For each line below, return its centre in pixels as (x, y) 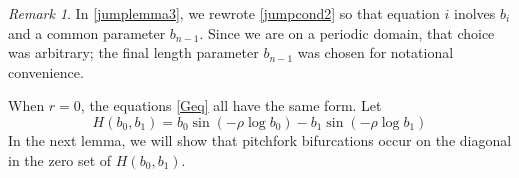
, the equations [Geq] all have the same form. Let (231, 105)
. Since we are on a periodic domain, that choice (347, 32)
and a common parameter (87, 32)
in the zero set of (60, 159)
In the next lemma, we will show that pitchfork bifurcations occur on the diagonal (260, 139)
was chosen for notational (375, 52)
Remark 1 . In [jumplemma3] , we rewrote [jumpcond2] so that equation (224, 13)
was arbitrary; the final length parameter (133, 52)
